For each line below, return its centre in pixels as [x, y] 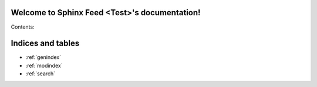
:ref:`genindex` [43, 57]
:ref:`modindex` [44, 65]
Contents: [23, 27]
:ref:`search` [41, 74]
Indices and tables [45, 43]
